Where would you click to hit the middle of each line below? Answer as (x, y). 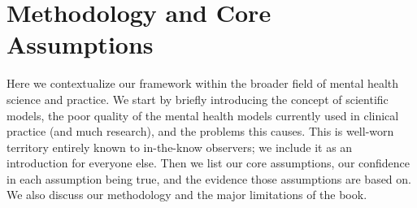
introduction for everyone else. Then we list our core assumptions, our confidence (208, 163)
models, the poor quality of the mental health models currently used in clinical (203, 115)
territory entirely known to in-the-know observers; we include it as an (180, 147)
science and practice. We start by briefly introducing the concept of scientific (198, 99)
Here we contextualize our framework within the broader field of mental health (203, 83)
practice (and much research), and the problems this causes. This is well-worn (200, 131)
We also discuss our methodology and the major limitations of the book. (187, 195)
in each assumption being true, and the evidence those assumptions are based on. (209, 178)
